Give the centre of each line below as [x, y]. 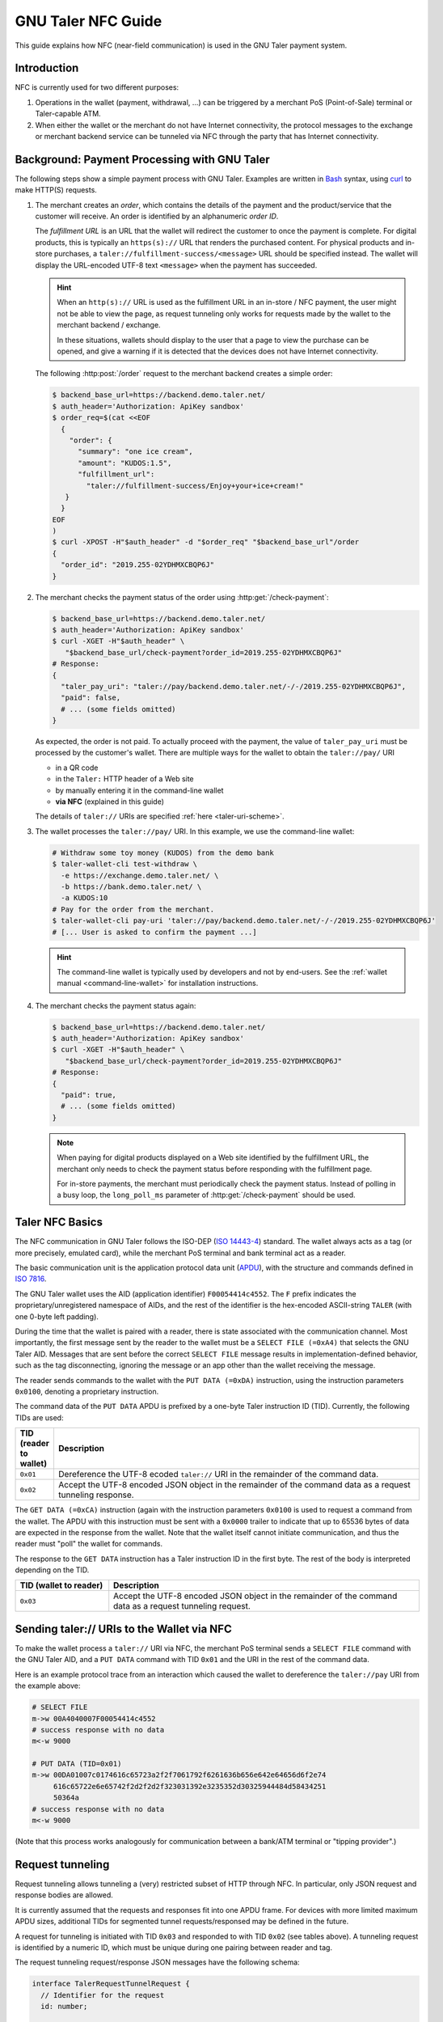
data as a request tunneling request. [182, 1606]
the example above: [48, 1686]
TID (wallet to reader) [61, 1585]
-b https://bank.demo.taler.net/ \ [131, 886]
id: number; [64, 2007]
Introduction [47, 68]
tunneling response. [96, 1495]
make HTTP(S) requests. [56, 190]
